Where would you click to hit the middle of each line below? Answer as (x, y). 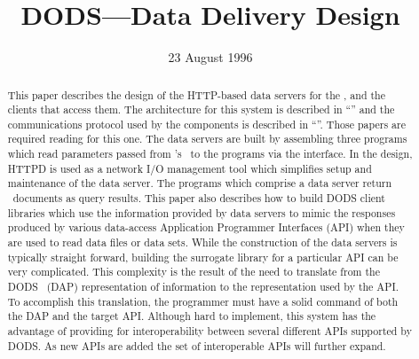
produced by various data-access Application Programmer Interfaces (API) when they (206, 227)
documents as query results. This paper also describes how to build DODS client (199, 198)
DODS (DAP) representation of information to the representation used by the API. (203, 287)
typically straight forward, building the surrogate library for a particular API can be (203, 257)
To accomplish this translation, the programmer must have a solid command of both (203, 301)
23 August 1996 (210, 57)
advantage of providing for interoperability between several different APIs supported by (209, 331)
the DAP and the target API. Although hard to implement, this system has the (192, 316)
